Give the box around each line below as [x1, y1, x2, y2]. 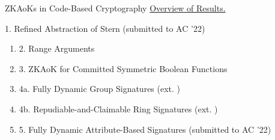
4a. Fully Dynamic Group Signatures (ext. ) [19, 82, 181, 95]
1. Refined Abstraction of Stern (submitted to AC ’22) [5, 22, 205, 34]
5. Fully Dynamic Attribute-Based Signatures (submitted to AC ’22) [19, 123, 271, 135]
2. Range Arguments [19, 42, 95, 55]
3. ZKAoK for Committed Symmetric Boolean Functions [19, 62, 228, 75]
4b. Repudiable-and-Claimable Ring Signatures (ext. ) [19, 102, 218, 115]
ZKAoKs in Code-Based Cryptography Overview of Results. [5, 2, 226, 14]
